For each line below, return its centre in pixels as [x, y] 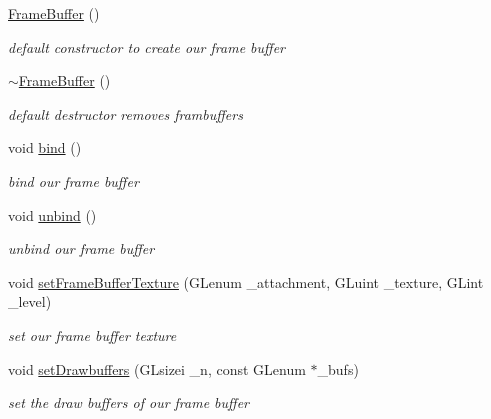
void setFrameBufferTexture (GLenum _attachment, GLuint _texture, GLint [246, 281]
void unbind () [52, 214]
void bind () [45, 147]
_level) [30, 301]
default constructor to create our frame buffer [146, 46]
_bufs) [338, 368]
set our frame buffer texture [92, 334]
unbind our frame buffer [81, 248]
